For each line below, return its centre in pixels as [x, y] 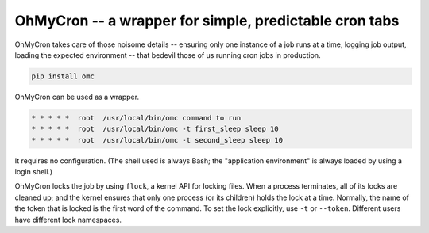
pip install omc [63, 76]
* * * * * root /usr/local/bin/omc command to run [136, 118]
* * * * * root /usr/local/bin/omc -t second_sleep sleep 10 [157, 140]
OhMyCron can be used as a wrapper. [77, 97]
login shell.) [34, 172]
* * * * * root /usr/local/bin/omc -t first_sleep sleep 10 [155, 129]
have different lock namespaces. [68, 220]
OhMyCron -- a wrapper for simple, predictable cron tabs [207, 21]
